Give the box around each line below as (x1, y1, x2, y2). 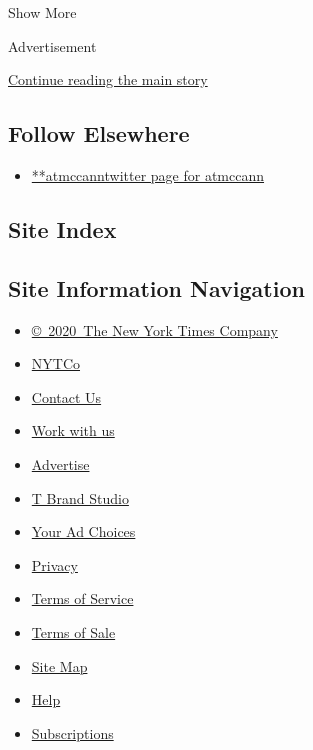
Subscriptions (31, 722, 114, 743)
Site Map (31, 655, 88, 676)
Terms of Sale (31, 621, 116, 642)
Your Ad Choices (31, 521, 136, 542)
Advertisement (8, 35, 97, 56)
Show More (8, 2, 77, 22)
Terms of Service (31, 588, 134, 609)
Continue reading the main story (8, 69, 208, 90)
